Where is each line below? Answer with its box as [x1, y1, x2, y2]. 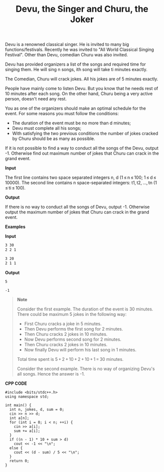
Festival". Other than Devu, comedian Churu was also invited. [5, 52, 128, 58]
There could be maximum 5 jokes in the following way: [17, 311, 127, 317]
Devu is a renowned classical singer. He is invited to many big [5, 42, 129, 47]
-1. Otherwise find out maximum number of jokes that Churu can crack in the [5, 150, 159, 156]
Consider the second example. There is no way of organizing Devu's [17, 366, 155, 372]
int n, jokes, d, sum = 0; [9, 407, 64, 412]
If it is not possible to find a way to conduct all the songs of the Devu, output [5, 145, 159, 151]
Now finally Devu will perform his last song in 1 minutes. [24, 347, 137, 353]
